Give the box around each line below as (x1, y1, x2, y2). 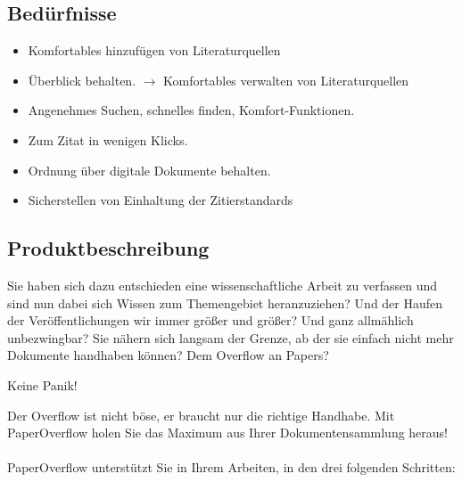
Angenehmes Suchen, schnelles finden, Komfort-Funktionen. (28, 101, 355, 119)
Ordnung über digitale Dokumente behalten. (28, 160, 271, 179)
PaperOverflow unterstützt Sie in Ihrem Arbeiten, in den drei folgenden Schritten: (7, 458, 456, 477)
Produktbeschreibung (7, 234, 210, 262)
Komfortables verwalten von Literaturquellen (163, 70, 409, 89)
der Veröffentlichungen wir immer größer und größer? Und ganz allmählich (7, 311, 414, 330)
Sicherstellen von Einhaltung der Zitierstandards (28, 191, 293, 209)
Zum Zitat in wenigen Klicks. (28, 130, 188, 149)
